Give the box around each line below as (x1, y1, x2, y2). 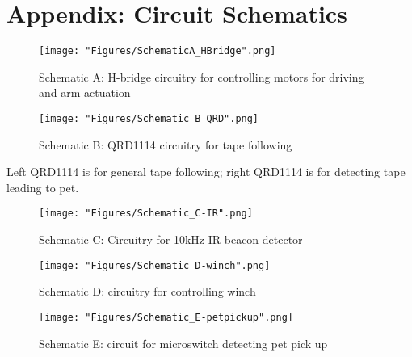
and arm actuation (39, 84, 131, 101)
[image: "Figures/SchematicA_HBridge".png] (39, 45, 276, 57)
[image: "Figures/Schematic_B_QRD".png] (39, 112, 259, 124)
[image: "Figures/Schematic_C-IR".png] (39, 208, 253, 220)
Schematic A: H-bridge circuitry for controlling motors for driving (39, 68, 364, 85)
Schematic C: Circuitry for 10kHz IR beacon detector (39, 231, 303, 248)
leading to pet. (6, 178, 79, 195)
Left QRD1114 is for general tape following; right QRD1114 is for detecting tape (6, 163, 406, 180)
